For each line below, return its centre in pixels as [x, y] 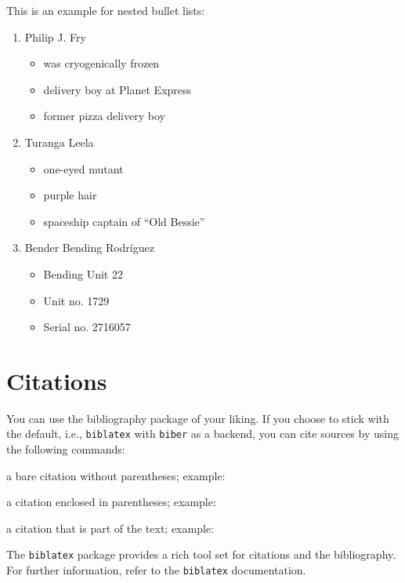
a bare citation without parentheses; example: [116, 475]
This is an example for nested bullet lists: [106, 10]
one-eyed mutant [83, 168]
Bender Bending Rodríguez [89, 248]
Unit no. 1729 [76, 300]
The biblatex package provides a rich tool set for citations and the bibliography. [201, 554]
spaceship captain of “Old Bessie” [124, 221]
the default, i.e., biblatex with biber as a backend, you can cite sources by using [202, 434]
